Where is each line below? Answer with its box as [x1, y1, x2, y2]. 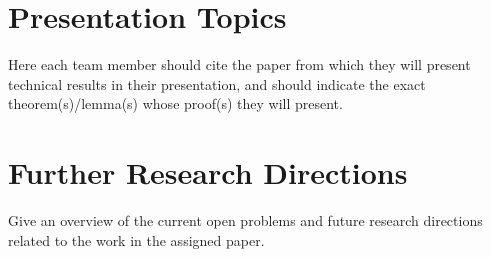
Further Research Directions [8, 152, 408, 193]
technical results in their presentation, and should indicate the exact [8, 73, 426, 94]
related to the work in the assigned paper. [8, 229, 265, 250]
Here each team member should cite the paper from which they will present [8, 54, 471, 75]
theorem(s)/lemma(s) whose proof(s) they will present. [8, 93, 343, 114]
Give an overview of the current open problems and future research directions [8, 210, 483, 231]
